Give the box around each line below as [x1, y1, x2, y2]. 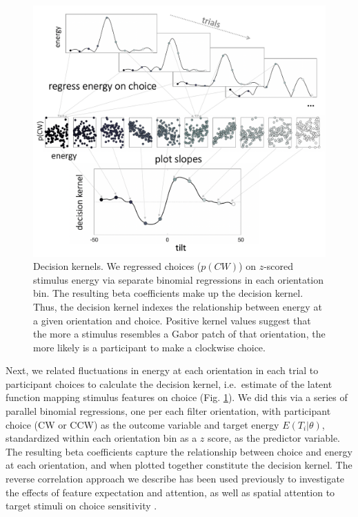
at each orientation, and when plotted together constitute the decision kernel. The [6, 458, 352, 472]
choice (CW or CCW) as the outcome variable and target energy [6, 417, 279, 431]
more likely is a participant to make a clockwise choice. [33, 340, 266, 354]
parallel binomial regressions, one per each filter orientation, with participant [6, 404, 331, 418]
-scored [263, 259, 294, 273]
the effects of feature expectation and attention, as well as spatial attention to [6, 485, 335, 499]
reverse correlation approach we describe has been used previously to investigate [6, 471, 345, 486]
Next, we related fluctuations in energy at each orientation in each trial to [6, 363, 319, 378]
